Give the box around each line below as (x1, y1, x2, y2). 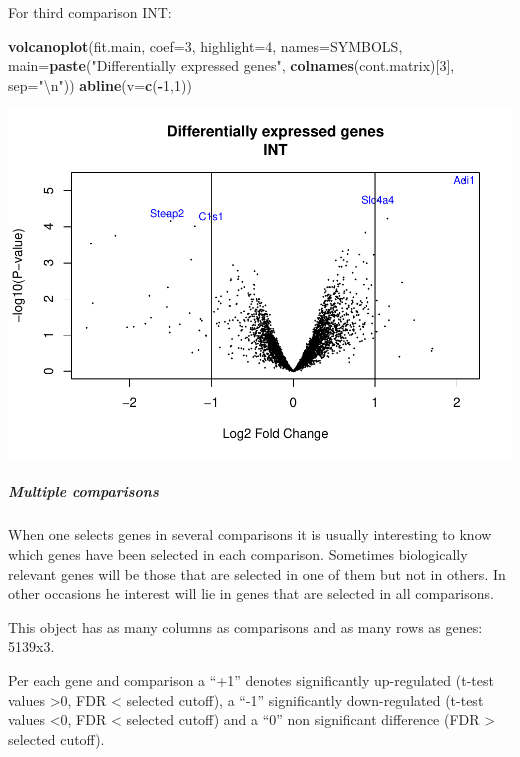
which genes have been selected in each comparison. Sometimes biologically (8, 544, 468, 565)
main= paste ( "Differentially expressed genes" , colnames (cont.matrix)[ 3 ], (8, 55, 455, 76)
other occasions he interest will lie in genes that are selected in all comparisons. (8, 583, 494, 604)
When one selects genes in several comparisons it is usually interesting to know (8, 524, 492, 545)
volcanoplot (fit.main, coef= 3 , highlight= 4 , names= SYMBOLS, (8, 35, 403, 56)
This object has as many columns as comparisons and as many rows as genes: (8, 616, 483, 637)
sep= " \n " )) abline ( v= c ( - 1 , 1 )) (8, 74, 192, 95)
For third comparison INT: (8, 2, 172, 22)
